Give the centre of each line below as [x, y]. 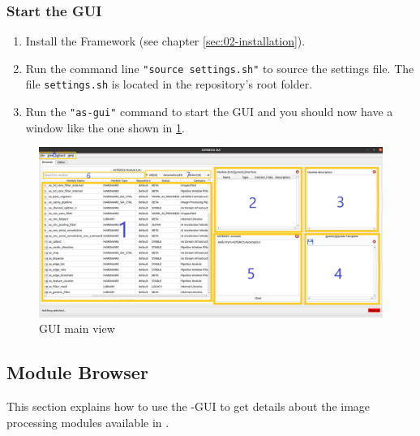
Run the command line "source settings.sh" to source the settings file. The [220, 68]
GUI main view [77, 328]
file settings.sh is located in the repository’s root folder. [169, 84]
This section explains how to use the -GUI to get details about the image [189, 406]
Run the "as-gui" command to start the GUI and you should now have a [209, 112]
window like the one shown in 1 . [105, 127]
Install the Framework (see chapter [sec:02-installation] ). [165, 41]
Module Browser [77, 372]
